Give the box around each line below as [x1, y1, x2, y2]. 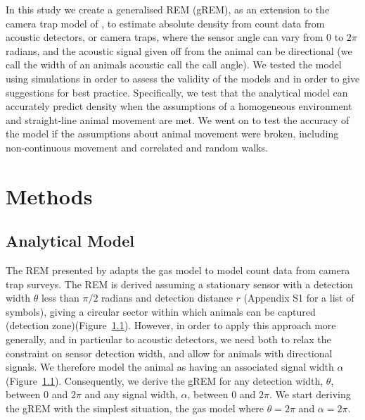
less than [41, 290, 79, 305]
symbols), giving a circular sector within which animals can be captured [6, 304, 316, 319]
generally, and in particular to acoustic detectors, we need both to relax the [6, 332, 331, 347]
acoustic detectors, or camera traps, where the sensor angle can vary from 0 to [6, 30, 344, 44]
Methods [6, 181, 93, 210]
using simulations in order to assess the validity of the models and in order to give [6, 70, 360, 85]
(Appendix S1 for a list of [243, 290, 354, 305]
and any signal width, [84, 387, 178, 402]
